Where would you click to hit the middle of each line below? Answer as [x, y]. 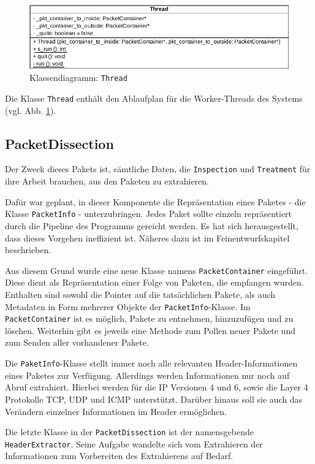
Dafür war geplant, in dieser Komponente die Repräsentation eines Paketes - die [155, 201]
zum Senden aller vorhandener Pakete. [77, 342]
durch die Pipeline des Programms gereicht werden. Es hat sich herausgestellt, [152, 225]
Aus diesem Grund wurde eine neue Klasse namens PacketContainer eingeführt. [157, 270]
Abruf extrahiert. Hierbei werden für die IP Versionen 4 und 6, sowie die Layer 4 [157, 387]
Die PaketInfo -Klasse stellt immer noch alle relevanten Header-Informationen [151, 363]
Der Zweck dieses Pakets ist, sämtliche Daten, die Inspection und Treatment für [158, 169]
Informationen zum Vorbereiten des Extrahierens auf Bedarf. [119, 456]
